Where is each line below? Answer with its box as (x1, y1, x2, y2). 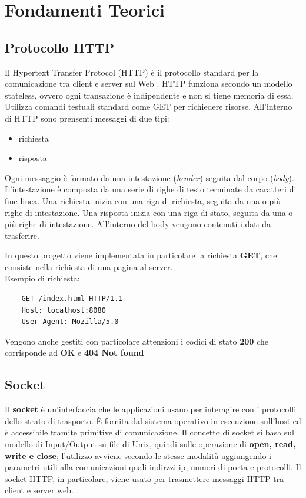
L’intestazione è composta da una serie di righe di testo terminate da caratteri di (5, 183, 297, 195)
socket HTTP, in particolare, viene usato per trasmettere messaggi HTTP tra (5, 472, 284, 484)
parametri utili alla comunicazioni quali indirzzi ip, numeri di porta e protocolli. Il (5, 461, 301, 473)
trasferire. (5, 229, 39, 241)
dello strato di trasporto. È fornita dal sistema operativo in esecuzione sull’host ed (5, 414, 301, 427)
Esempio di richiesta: (5, 272, 80, 284)
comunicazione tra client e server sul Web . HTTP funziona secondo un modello (5, 77, 292, 90)
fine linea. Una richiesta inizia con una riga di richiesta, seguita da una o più (5, 194, 281, 207)
